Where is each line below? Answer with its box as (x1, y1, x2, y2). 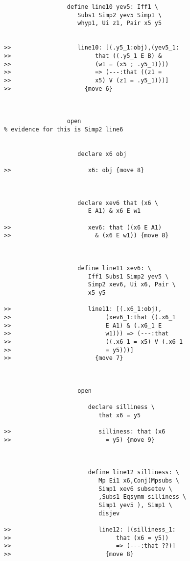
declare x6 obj (77, 150, 127, 157)
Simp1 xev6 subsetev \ (98, 485, 172, 492)
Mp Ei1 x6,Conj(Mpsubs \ (98, 477, 179, 484)
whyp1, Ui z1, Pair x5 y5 (77, 20, 162, 27)
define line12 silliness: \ (88, 469, 179, 476)
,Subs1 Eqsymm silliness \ (98, 493, 187, 501)
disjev (98, 510, 120, 517)
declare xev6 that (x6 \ (77, 199, 158, 206)
